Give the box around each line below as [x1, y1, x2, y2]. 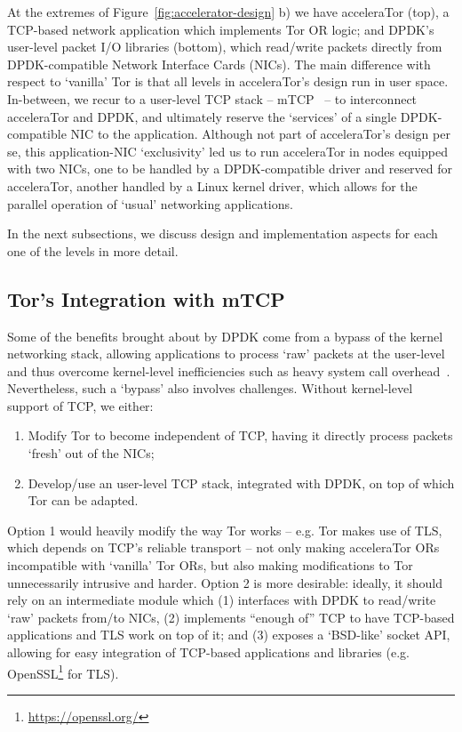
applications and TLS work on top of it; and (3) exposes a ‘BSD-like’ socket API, [7, 625, 450, 644]
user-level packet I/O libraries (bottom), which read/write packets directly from [7, 37, 442, 56]
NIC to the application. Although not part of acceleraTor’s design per [70, 125, 450, 143]
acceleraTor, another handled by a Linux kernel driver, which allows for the [7, 176, 418, 195]
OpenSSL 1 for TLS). [7, 661, 119, 682]
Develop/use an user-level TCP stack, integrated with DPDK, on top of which [28, 473, 455, 492]
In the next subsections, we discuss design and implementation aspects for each [7, 224, 438, 243]
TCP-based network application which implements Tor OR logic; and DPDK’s [7, 20, 434, 38]
